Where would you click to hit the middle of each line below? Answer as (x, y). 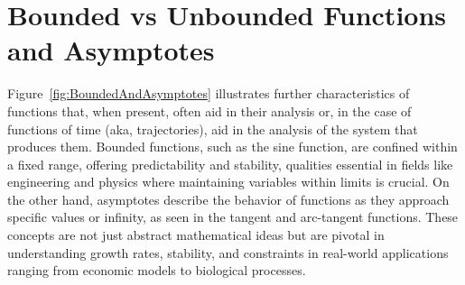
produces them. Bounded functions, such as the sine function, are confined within (232, 147)
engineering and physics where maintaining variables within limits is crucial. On (228, 182)
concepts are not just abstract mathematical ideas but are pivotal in (196, 235)
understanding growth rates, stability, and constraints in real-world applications (228, 252)
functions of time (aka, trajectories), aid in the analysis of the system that (213, 129)
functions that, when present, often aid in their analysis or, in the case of (209, 110)
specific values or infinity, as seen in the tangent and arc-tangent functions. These (233, 217)
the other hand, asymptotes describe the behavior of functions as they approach (228, 199)
